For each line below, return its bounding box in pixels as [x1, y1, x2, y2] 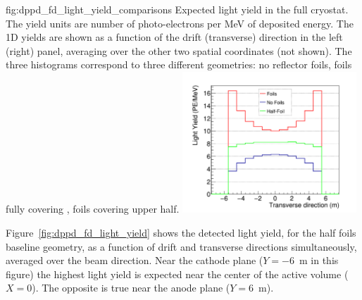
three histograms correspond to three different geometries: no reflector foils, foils [6, 57, 352, 72]
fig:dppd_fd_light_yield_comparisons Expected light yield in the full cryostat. [6, 2, 349, 16]
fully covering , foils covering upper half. [6, 201, 180, 216]
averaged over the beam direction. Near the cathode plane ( [6, 253, 263, 268]
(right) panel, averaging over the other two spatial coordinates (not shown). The [6, 43, 352, 58]
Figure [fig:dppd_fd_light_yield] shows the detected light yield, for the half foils [6, 225, 356, 239]
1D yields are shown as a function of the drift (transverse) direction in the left [6, 30, 343, 44]
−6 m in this [282, 253, 339, 268]
